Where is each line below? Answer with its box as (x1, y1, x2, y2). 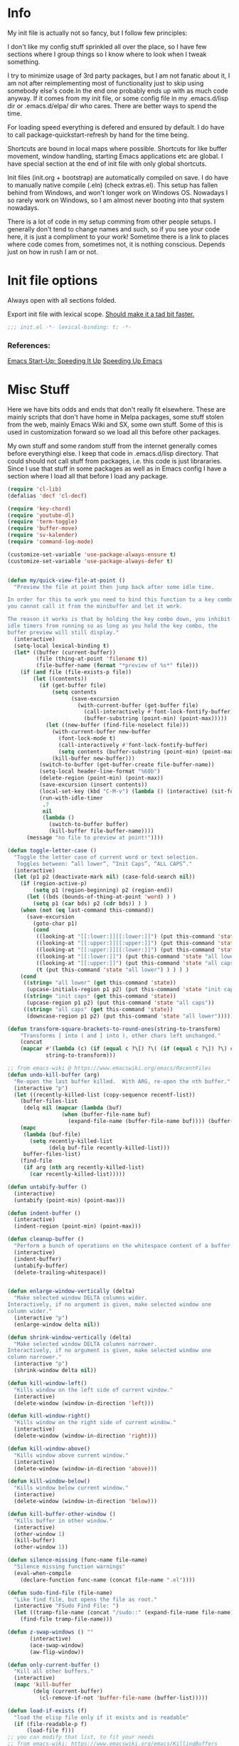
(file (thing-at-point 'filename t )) (36, 655, 148, 663)
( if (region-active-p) (20, 880, 87, 887)
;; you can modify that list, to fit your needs (7, 1734, 154, 1741)
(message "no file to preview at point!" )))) (26, 835, 164, 842)
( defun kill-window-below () (7, 1478, 91, 1485)
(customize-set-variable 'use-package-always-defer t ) (7, 558, 174, 565)
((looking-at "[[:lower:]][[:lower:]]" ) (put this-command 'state (36, 933, 237, 941)
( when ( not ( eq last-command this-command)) (20, 906, 154, 914)
